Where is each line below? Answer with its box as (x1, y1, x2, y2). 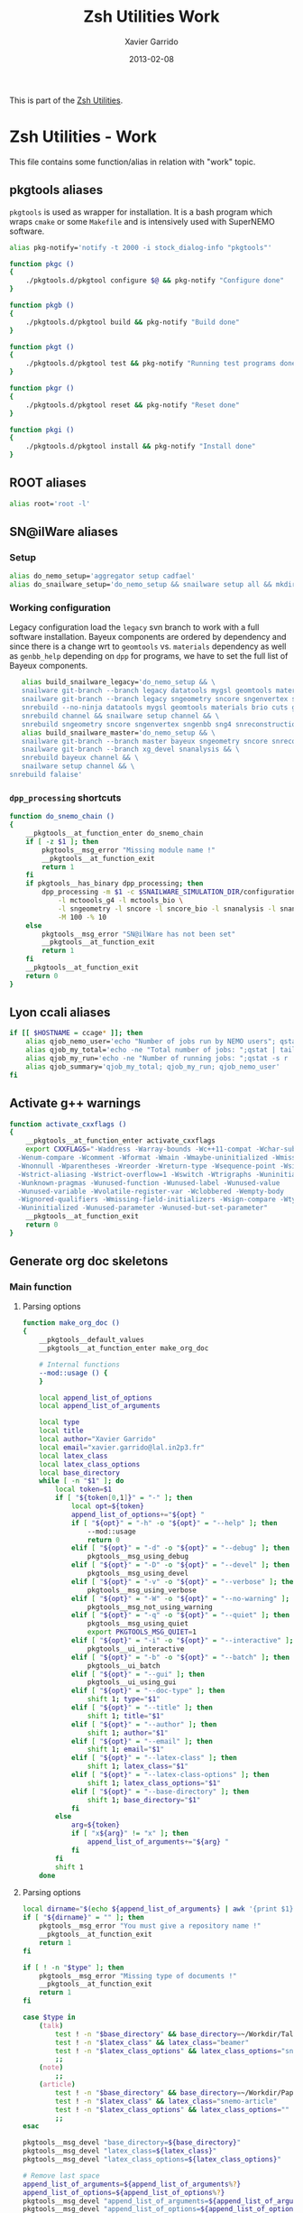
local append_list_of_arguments (39, 1402, 161, 1411)
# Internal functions (39, 1360, 120, 1369)
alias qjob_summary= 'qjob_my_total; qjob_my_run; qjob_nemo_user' (25, 1062, 280, 1071)
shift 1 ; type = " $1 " (87, 1695, 161, 1704)
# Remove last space (22, 2171, 100, 2181)
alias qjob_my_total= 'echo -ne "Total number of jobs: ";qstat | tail (25, 1045, 297, 1055)
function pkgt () (9, 342, 75, 351)
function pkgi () (9, 425, 75, 434)
